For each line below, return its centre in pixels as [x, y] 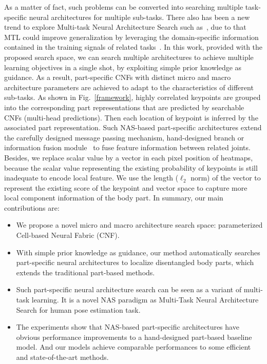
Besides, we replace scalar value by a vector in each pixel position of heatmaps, [129, 157]
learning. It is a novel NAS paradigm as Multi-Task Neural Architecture [145, 300]
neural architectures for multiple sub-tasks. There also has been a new [139, 17]
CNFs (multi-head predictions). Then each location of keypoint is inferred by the [131, 117]
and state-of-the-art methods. [62, 357]
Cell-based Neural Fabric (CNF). [68, 235]
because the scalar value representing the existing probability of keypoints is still [131, 167]
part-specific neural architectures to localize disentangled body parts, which [135, 262]
